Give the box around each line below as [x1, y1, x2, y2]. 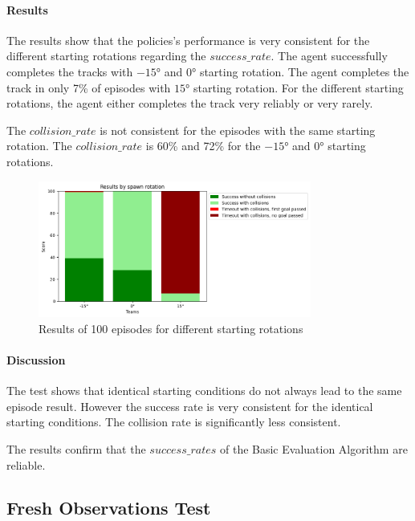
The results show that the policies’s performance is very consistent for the [6, 31, 370, 48]
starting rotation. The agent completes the [199, 63, 409, 79]
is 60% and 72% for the [145, 137, 261, 154]
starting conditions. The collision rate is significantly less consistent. [6, 413, 341, 430]
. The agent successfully [271, 47, 388, 64]
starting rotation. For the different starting [193, 79, 404, 96]
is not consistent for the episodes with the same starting [100, 121, 376, 138]
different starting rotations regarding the [6, 47, 206, 64]
